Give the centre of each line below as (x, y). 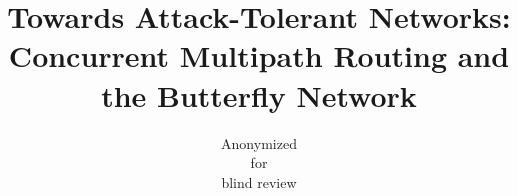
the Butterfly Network (259, 94)
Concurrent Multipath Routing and (259, 55)
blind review (259, 181)
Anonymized (259, 142)
